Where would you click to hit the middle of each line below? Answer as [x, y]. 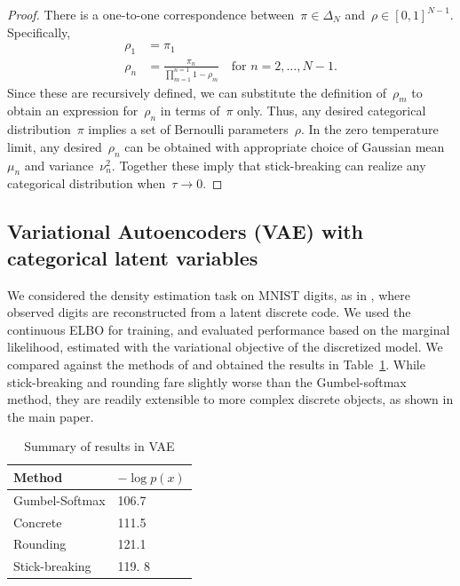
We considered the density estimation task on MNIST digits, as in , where [209, 294]
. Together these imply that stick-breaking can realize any [269, 165]
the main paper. [51, 416]
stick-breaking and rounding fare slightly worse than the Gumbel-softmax [207, 381]
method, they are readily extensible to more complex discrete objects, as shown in [230, 399]
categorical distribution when [87, 183]
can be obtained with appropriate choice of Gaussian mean [285, 146]
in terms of [190, 111]
